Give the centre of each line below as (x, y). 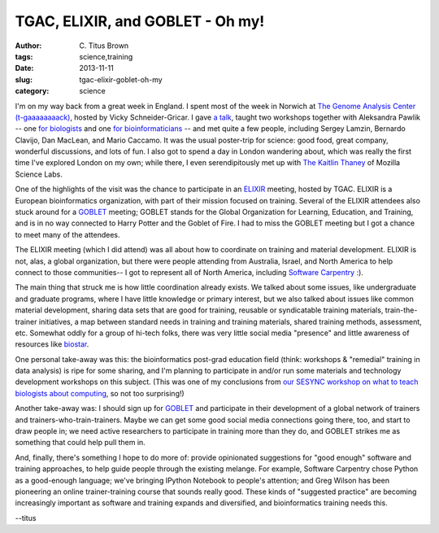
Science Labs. (39, 174)
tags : (24, 56)
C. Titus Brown (104, 46)
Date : (24, 68)
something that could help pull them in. (80, 443)
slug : (24, 79)
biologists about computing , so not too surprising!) (100, 393)
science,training (106, 56)
